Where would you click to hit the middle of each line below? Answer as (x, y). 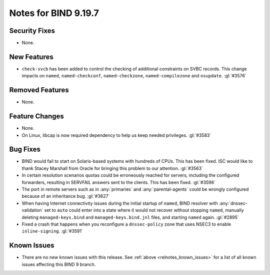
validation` (32, 210)
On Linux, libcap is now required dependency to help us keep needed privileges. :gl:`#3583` (116, 135)
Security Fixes (32, 31)
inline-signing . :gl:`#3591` (52, 231)
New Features (31, 57)
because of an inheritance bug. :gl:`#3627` (66, 196)
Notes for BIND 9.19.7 (54, 13)
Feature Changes (37, 117)
